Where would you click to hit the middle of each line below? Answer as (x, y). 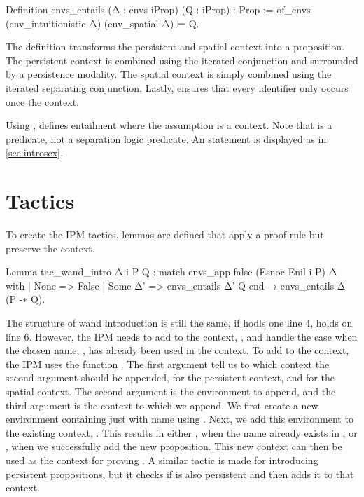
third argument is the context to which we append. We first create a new (162, 405)
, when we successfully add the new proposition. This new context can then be (174, 446)
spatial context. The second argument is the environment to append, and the (171, 391)
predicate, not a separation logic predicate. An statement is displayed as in (166, 138)
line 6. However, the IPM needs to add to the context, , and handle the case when (182, 336)
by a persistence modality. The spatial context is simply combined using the (169, 74)
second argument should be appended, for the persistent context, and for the (170, 377)
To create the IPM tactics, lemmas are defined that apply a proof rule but (165, 234)
